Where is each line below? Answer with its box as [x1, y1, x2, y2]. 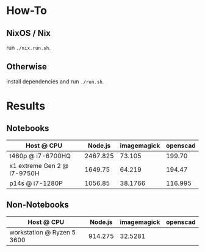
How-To [6, 4, 48, 18]
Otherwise [6, 61, 48, 72]
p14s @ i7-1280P [9, 179, 63, 187]
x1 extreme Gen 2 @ [9, 161, 69, 170]
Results [6, 99, 46, 113]
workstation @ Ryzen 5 [9, 228, 76, 236]
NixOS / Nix [6, 28, 51, 38]
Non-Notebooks [6, 200, 69, 210]
